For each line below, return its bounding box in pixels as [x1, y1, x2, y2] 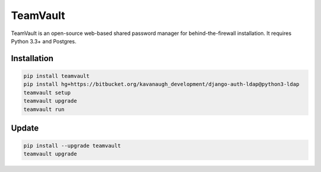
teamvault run [23, 106, 65, 113]
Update [11, 123, 39, 133]
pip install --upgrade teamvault [23, 142, 121, 149]
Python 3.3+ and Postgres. [11, 37, 77, 44]
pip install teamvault [23, 72, 90, 79]
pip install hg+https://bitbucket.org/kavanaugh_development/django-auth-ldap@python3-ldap [23, 81, 300, 88]
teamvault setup [23, 89, 71, 96]
